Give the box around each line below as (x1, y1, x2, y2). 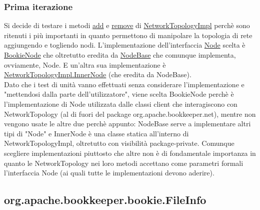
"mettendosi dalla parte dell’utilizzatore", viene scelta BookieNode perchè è (4, 89, 234, 99)
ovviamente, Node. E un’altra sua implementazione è (4, 59, 166, 70)
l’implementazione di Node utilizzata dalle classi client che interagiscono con (4, 98, 237, 109)
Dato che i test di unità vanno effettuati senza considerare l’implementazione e (4, 79, 244, 89)
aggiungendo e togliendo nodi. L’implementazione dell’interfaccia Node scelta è (4, 40, 245, 50)
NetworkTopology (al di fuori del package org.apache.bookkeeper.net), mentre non (4, 108, 256, 119)
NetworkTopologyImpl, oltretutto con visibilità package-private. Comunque (4, 138, 234, 148)
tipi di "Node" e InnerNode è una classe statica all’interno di (4, 128, 189, 138)
